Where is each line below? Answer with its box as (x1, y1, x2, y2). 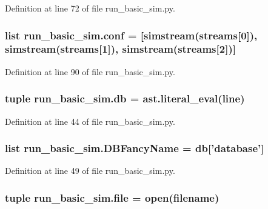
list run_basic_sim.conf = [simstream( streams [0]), (5, 27, 258, 42)
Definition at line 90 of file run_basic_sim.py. (5, 65, 175, 78)
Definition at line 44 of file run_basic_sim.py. (5, 114, 175, 127)
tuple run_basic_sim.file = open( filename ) (5, 190, 219, 205)
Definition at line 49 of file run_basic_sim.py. (5, 164, 175, 177)
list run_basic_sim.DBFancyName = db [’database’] (5, 141, 264, 156)
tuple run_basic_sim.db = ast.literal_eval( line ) (5, 91, 245, 106)
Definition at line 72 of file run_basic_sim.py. (5, 2, 175, 14)
